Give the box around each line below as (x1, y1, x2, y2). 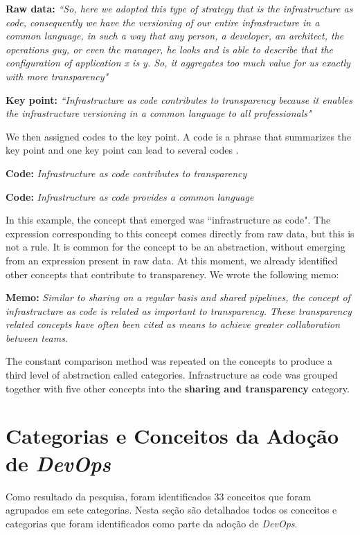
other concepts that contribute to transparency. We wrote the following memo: (6, 266, 339, 281)
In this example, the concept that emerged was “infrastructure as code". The (6, 212, 331, 227)
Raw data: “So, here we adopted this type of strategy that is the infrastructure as (6, 1, 353, 15)
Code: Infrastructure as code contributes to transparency (6, 165, 247, 180)
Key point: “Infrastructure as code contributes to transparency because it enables (6, 92, 352, 107)
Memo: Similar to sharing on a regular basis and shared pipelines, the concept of (6, 290, 350, 305)
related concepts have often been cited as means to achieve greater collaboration (6, 317, 341, 332)
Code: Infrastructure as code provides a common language (6, 189, 254, 203)
